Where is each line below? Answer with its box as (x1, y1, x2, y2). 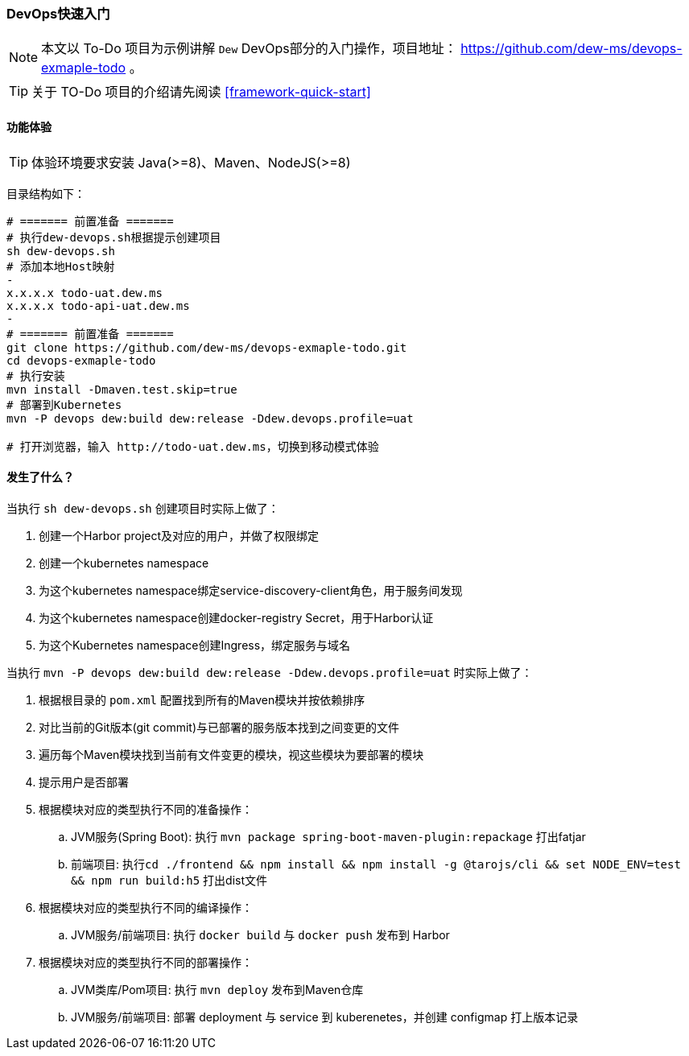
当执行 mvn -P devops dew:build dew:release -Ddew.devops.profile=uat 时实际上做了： (6, 665, 533, 679)
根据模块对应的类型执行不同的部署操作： (39, 955, 253, 969)
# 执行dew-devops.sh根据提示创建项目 (6, 230, 221, 244)
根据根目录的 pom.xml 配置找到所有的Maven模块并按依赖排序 (39, 692, 365, 707)
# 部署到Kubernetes (6, 398, 122, 411)
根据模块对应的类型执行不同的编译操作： (39, 900, 253, 914)
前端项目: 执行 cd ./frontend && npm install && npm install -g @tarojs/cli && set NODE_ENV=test (71, 856, 681, 871)
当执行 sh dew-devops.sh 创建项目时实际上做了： (6, 501, 279, 515)
